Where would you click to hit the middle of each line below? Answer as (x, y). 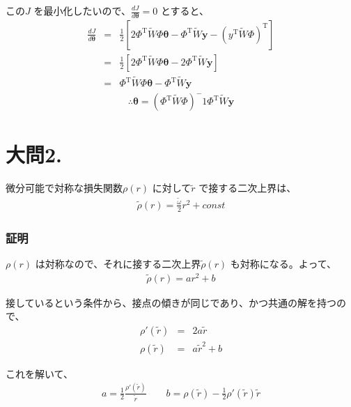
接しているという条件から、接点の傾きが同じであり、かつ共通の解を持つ (171, 302)
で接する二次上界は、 (248, 188)
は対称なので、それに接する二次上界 (118, 264)
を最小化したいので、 (82, 10)
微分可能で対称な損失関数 (64, 188)
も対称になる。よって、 (283, 264)
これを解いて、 (39, 373)
